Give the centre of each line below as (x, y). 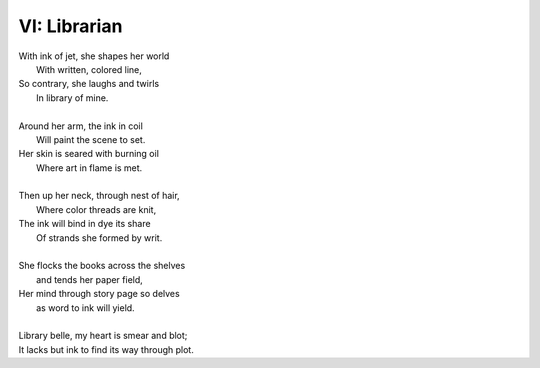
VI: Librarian (70, 26)
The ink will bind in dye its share (84, 224)
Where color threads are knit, (96, 209)
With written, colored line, (89, 69)
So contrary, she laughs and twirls (89, 84)
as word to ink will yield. (85, 307)
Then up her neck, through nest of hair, (99, 196)
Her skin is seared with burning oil (89, 154)
